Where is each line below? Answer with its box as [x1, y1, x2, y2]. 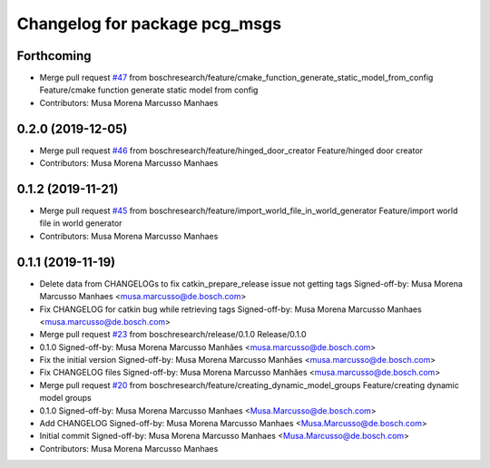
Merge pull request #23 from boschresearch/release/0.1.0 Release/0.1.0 [39, 329, 308, 340]
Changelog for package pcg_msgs [16, 14, 281, 34]
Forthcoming [16, 48, 92, 63]
